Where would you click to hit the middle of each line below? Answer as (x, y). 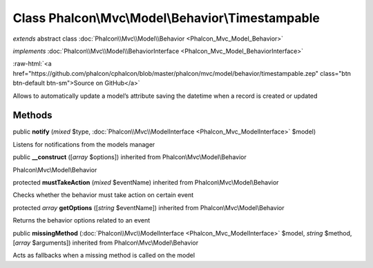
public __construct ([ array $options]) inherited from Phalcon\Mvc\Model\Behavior (130, 157)
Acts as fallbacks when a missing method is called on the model (104, 256)
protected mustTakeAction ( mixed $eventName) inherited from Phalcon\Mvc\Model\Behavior (146, 182)
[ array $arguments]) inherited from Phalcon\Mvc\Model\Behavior (106, 243)
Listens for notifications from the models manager (84, 144)
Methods (32, 115)
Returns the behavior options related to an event (82, 220)
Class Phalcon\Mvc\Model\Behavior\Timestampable (166, 18)
